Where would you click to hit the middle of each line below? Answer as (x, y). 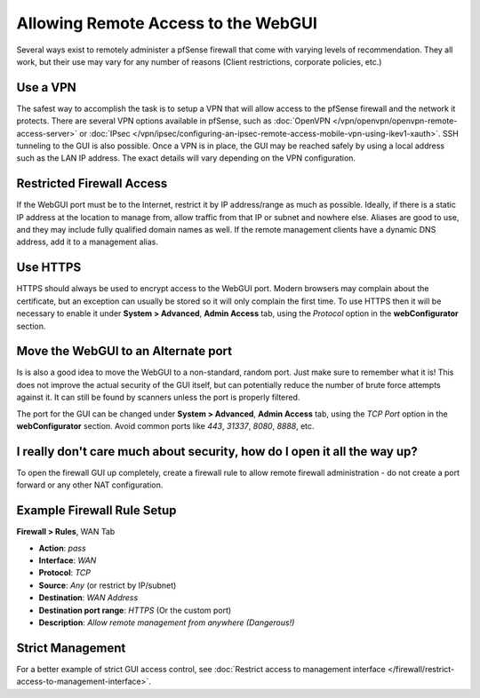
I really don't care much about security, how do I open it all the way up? (217, 452)
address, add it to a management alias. (88, 242)
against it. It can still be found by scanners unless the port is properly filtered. (158, 397)
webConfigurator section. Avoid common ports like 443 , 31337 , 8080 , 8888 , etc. (165, 426)
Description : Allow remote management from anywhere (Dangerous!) (167, 623)
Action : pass (62, 548)
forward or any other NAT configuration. (90, 485)
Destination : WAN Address (88, 598)
